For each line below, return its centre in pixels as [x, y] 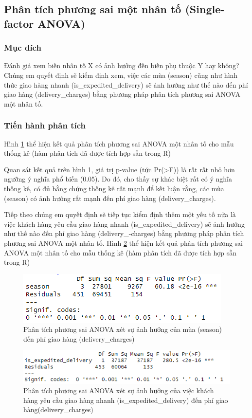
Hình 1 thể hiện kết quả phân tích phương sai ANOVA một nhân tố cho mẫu [119, 143]
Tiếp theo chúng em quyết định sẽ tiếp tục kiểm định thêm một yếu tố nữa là [120, 214]
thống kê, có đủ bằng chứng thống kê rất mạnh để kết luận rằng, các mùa [114, 188]
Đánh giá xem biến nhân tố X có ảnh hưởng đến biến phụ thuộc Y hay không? [122, 65]
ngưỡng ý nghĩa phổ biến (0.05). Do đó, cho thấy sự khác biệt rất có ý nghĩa [118, 179]
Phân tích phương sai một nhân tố [93, 9]
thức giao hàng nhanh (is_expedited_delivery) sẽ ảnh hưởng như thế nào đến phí [126, 84]
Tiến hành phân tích [45, 125]
